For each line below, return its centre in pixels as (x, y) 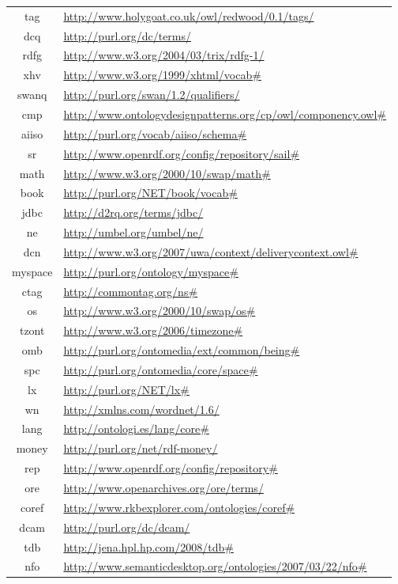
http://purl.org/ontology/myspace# (151, 271)
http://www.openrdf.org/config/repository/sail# (182, 153)
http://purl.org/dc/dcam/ (127, 527)
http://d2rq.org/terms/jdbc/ (133, 212)
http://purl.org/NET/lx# (126, 389)
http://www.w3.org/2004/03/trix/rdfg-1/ (164, 55)
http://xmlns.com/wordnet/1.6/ (141, 409)
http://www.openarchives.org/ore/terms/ (163, 487)
